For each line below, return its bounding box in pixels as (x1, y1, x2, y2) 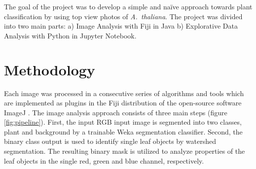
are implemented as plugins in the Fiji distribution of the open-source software (4, 98, 242, 108)
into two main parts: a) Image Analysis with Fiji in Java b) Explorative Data (4, 21, 238, 31)
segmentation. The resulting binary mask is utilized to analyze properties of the (4, 146, 245, 156)
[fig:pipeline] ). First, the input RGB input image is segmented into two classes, (4, 117, 242, 127)
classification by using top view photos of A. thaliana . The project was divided (4, 11, 243, 21)
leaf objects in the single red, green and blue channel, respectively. (4, 155, 204, 166)
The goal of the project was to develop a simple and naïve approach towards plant (4, 1, 253, 11)
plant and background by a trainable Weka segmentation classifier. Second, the (4, 126, 243, 136)
